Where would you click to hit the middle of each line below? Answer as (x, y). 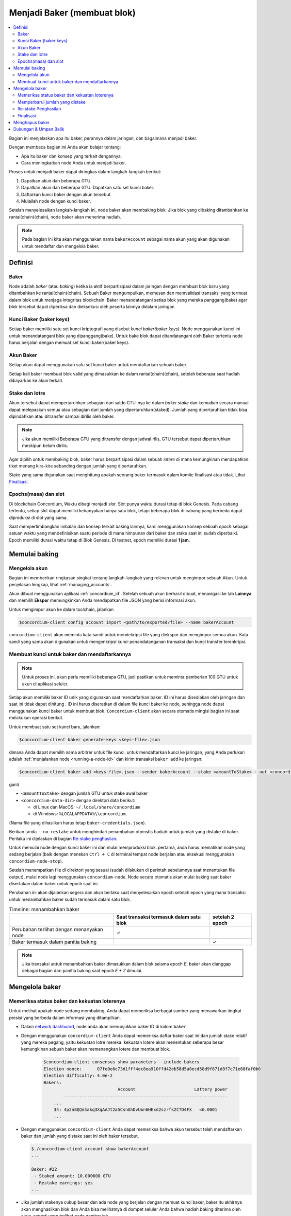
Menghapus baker (32, 123)
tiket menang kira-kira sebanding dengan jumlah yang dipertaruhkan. (78, 466)
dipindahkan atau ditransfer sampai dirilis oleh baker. (62, 416)
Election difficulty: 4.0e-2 (78, 1076)
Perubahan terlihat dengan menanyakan (58, 929)
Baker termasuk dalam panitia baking (54, 942)
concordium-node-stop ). (36, 861)
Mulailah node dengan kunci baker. (56, 201)
